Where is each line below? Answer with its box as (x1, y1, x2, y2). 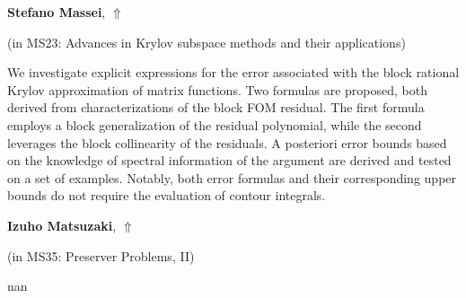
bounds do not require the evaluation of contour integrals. (7, 186, 326, 205)
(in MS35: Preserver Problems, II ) (7, 246, 195, 265)
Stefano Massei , (7, 3, 106, 21)
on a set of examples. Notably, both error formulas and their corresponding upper (7, 168, 457, 187)
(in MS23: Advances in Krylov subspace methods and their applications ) (7, 32, 406, 51)
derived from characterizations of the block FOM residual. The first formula (7, 98, 425, 117)
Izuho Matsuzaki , (7, 215, 117, 234)
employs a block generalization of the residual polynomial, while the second (7, 115, 422, 134)
